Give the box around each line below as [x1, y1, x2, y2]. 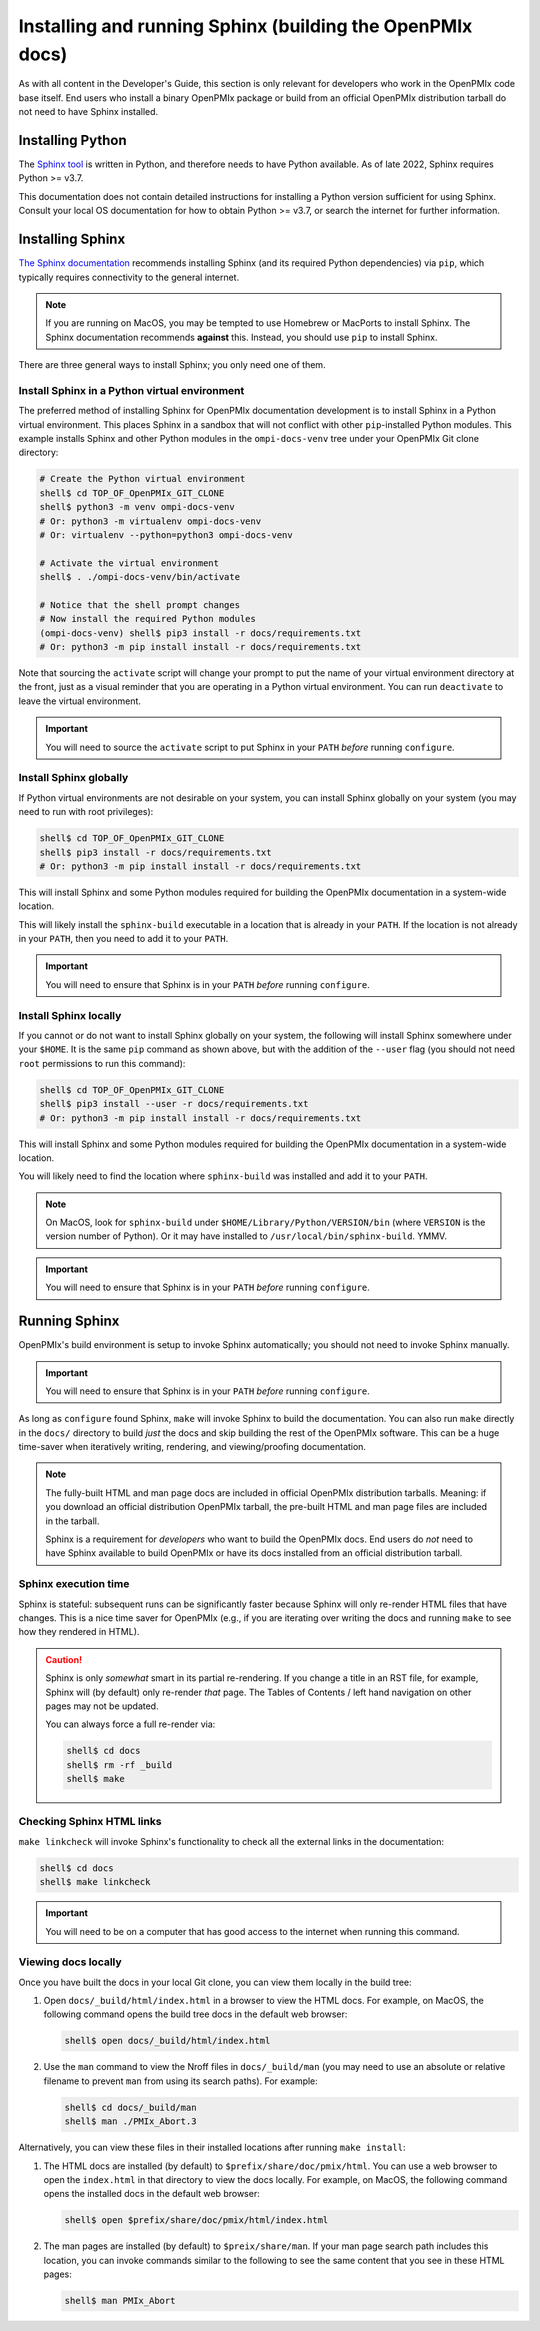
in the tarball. [45, 1515, 100, 1527]
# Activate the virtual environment [39, 557, 220, 569]
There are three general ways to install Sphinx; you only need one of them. [18, 359, 326, 371]
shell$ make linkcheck [39, 1876, 151, 1888]
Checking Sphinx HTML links [18, 1815, 162, 1829]
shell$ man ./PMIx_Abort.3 [64, 2116, 197, 2127]
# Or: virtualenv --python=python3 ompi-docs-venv [39, 529, 294, 540]
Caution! [45, 1653, 83, 1665]
